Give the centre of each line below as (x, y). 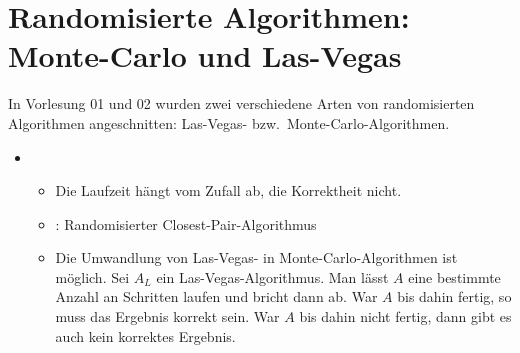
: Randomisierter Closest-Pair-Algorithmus (186, 223)
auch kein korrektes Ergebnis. (145, 335)
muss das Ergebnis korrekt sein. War (167, 316)
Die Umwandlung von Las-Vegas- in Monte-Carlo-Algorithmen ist (256, 257)
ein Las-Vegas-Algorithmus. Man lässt (272, 276)
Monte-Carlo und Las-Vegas (205, 55)
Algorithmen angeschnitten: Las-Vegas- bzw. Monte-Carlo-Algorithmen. (229, 122)
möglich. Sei (92, 276)
